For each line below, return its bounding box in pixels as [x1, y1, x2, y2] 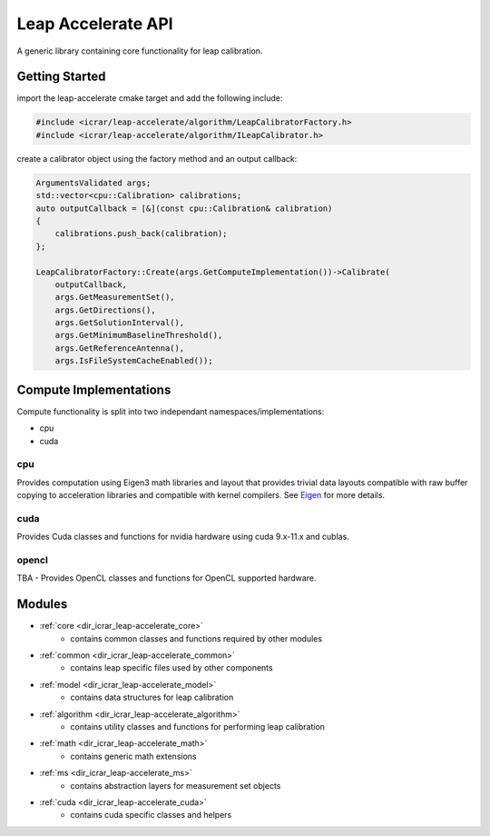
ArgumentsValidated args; [35, 177, 152, 188]
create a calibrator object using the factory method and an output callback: [16, 153, 298, 164]
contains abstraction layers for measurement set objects [70, 780, 281, 791]
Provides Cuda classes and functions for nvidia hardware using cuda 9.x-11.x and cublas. [16, 532, 349, 542]
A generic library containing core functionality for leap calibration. [16, 45, 263, 56]
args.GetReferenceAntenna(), [54, 343, 185, 353]
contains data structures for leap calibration [70, 692, 234, 703]
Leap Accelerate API [16, 14, 173, 34]
